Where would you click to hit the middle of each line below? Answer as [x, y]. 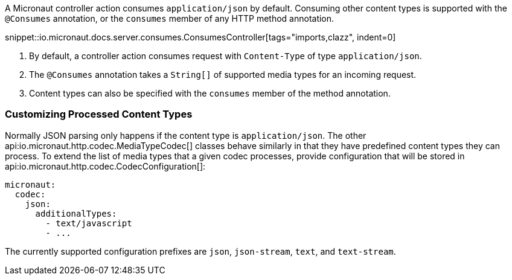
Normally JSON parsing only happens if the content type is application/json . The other [186, 135]
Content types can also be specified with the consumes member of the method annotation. [210, 93]
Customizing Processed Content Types [99, 114]
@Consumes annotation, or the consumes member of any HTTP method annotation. [170, 18]
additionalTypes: [76, 213]
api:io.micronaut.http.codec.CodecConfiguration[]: [105, 166]
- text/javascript [89, 223]
